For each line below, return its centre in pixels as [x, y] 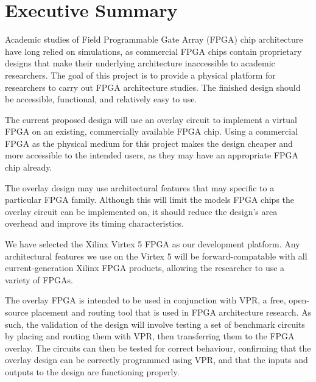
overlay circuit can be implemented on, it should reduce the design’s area [141, 211]
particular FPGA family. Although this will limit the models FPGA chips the [150, 200]
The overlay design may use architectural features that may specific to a [140, 187]
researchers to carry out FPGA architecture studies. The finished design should [153, 87]
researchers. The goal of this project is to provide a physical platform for [140, 75]
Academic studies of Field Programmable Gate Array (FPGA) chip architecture [154, 39]
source [17, 312]
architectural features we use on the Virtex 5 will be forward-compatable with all [156, 256]
